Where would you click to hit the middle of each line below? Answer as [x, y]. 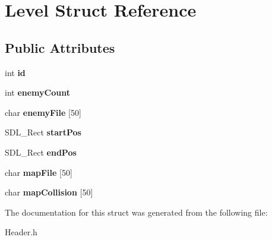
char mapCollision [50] [49, 192]
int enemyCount [37, 92]
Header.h [21, 232]
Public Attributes [60, 47]
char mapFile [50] [39, 172]
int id [15, 72]
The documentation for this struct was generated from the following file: [136, 212]
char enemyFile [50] [43, 112]
